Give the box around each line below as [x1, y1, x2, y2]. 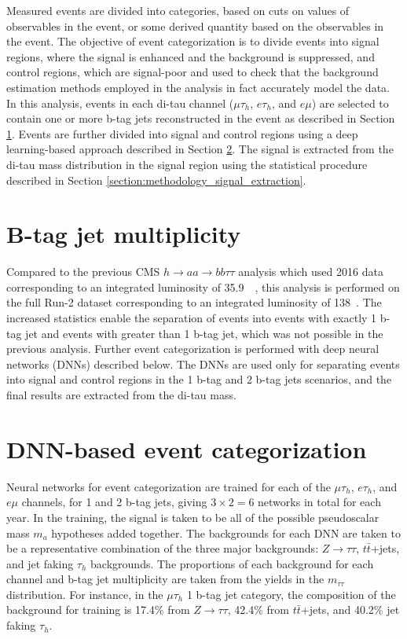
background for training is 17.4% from [6, 601, 190, 618]
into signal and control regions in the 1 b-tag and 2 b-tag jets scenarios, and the [6, 371, 392, 387]
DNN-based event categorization [6, 432, 367, 465]
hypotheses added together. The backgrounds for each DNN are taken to [51, 524, 401, 541]
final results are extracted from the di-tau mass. [6, 387, 236, 402]
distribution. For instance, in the [6, 586, 163, 602]
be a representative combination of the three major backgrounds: [6, 540, 319, 556]
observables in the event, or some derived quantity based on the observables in [6, 17, 384, 34]
